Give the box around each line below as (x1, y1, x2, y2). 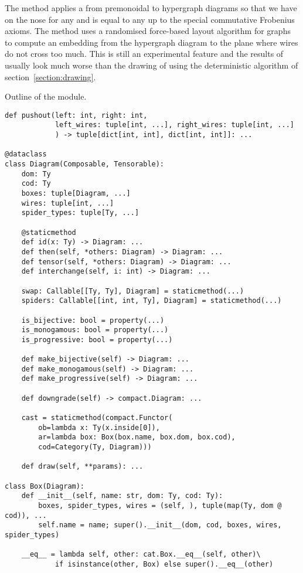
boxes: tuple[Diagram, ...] (21, 189, 131, 197)
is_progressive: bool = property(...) (21, 335, 173, 344)
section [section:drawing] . (5, 70, 96, 83)
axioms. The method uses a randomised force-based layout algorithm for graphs (5, 25, 291, 37)
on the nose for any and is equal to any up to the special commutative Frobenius (5, 13, 295, 25)
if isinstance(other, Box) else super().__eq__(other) (55, 560, 274, 568)
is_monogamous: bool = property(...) (21, 326, 169, 335)
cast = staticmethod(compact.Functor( (21, 414, 173, 422)
